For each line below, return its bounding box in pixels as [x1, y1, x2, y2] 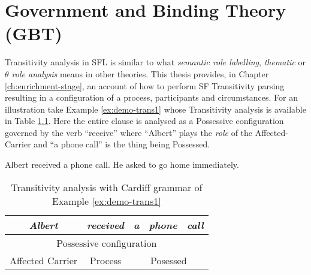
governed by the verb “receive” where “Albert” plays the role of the [5, 126, 253, 138]
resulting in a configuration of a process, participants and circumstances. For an [5, 91, 298, 104]
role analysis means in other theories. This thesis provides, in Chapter [11, 67, 269, 80]
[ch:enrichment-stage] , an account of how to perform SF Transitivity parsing [5, 79, 285, 92]
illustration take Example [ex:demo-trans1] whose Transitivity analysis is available [5, 102, 306, 115]
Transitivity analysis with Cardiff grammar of [11, 180, 203, 194]
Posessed [150, 253, 187, 267]
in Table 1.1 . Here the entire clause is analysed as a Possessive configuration [5, 114, 284, 127]
